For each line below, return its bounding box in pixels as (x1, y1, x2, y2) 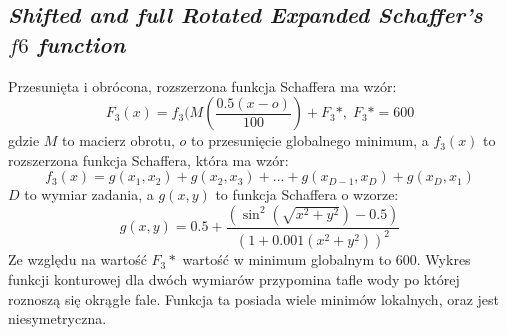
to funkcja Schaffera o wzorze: (215, 184, 399, 205)
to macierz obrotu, (62, 130, 175, 151)
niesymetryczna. (8, 308, 107, 329)
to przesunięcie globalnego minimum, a (191, 130, 429, 151)
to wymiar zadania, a (24, 184, 154, 205)
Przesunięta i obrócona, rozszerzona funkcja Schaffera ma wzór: (8, 75, 397, 96)
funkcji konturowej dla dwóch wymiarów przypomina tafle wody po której (8, 268, 460, 289)
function (37, 28, 126, 59)
